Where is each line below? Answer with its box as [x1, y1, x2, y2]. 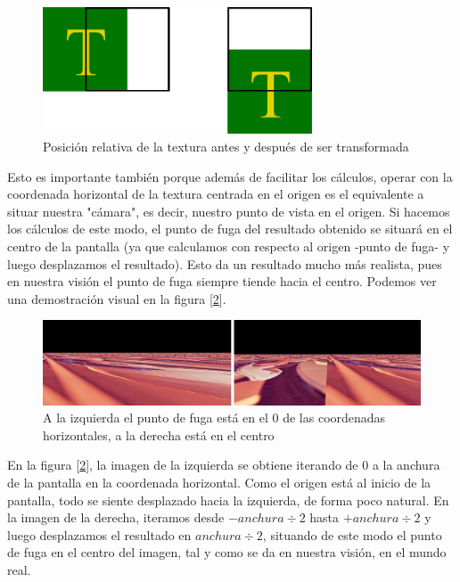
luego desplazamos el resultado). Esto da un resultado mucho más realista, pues [7, 254, 442, 273]
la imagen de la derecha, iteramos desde [7, 508, 225, 527]
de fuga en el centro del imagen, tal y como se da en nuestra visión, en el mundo [7, 543, 447, 562]
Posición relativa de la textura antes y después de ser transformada [43, 137, 409, 156]
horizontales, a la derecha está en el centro [43, 425, 275, 444]
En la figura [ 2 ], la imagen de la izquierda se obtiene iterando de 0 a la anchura [7, 455, 440, 474]
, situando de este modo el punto [262, 525, 442, 544]
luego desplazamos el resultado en [7, 525, 192, 544]
